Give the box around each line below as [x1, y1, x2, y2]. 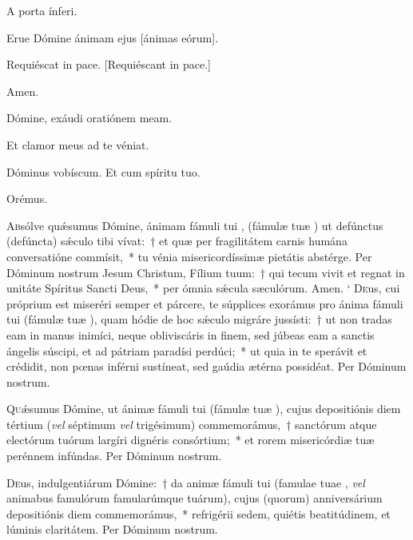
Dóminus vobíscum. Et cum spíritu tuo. [6, 163, 201, 180]
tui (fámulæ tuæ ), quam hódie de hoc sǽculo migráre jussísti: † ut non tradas [6, 311, 392, 328]
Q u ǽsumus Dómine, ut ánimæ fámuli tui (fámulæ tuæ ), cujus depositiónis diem [6, 400, 401, 417]
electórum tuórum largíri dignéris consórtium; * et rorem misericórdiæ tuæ [6, 431, 375, 448]
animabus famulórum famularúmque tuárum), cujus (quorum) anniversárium [6, 490, 383, 506]
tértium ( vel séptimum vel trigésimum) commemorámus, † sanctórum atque [6, 415, 377, 432]
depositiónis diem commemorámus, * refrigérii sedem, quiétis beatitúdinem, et [6, 505, 391, 522]
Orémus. [6, 190, 48, 207]
